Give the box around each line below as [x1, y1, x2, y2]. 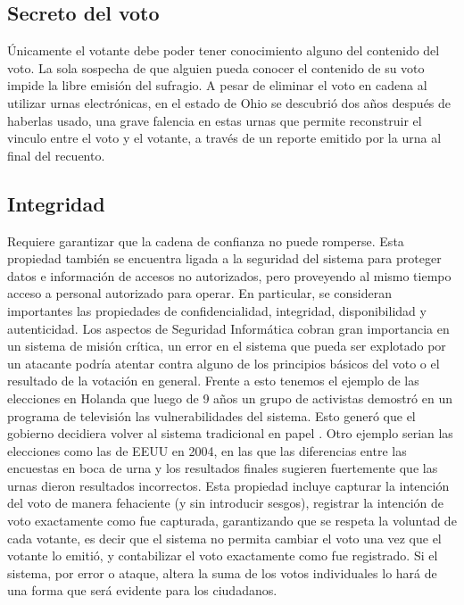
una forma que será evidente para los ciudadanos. [7, 581, 278, 600]
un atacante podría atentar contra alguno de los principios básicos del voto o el [7, 353, 440, 372]
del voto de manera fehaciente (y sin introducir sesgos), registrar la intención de [7, 493, 444, 512]
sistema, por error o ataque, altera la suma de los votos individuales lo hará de [7, 563, 437, 582]
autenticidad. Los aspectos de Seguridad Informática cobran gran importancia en [7, 319, 450, 337]
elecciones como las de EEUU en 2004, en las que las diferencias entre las [7, 441, 407, 460]
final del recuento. [7, 145, 105, 164]
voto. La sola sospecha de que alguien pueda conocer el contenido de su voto [7, 58, 425, 77]
